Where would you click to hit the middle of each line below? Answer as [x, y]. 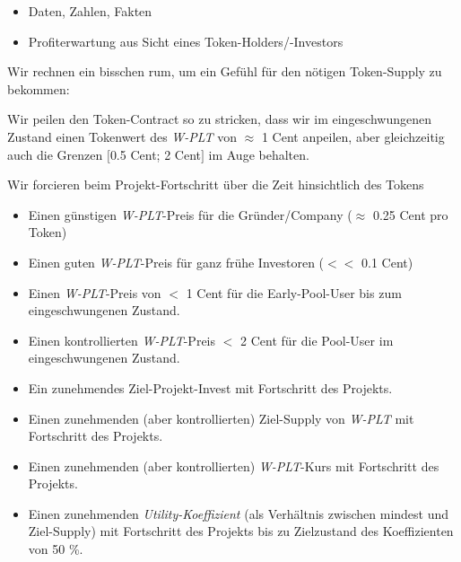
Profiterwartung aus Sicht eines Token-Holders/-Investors [186, 41]
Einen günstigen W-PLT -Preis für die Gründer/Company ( [190, 214]
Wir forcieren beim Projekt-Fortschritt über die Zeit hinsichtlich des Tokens [216, 184]
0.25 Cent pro [410, 214]
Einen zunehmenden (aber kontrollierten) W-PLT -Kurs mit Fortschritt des [234, 465]
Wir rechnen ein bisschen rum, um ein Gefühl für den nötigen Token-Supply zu [225, 71]
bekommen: [39, 88]
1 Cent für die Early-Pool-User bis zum [294, 292]
